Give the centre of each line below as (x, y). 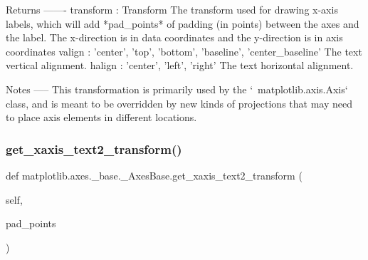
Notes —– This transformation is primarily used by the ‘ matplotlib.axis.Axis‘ (177, 89)
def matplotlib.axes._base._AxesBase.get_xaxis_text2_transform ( (154, 175)
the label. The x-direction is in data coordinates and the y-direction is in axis (174, 37)
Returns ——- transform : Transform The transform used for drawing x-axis (172, 9)
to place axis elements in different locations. (101, 117)
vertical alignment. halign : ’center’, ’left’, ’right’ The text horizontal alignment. (180, 65)
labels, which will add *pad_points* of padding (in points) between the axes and (183, 23)
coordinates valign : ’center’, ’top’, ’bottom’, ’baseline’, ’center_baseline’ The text (184, 51)
